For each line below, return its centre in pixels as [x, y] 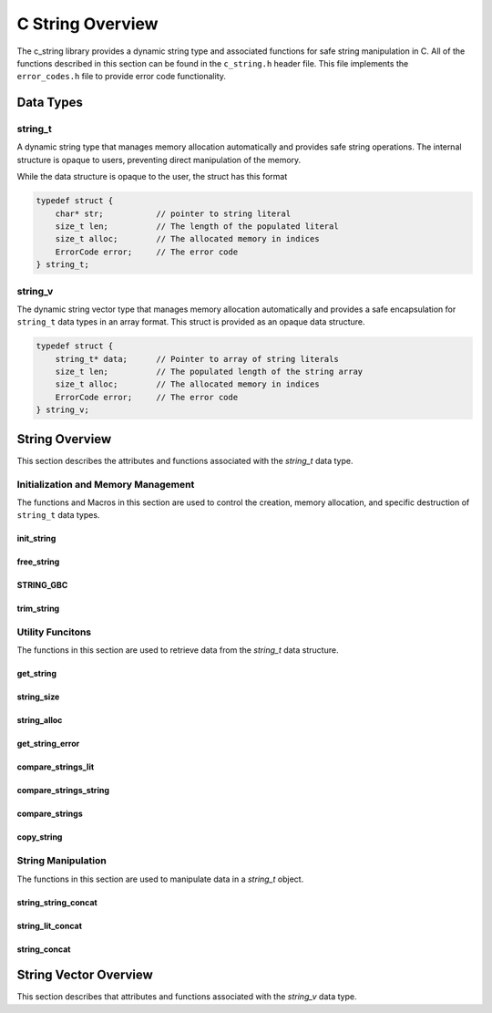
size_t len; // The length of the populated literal [197, 227]
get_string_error [48, 744]
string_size [38, 697]
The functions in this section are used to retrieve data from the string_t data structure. [178, 650]
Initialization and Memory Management [106, 484]
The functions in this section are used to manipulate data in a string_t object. [160, 879]
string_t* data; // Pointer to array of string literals [197, 359]
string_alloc [40, 720]
